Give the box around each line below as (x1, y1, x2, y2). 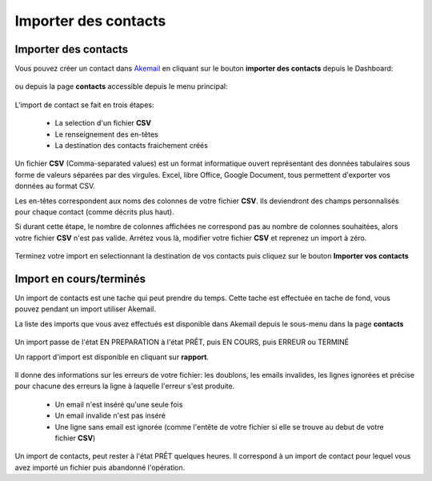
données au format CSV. (14, 181, 96, 191)
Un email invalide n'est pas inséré (54, 411, 166, 420)
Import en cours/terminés (14, 272, 146, 286)
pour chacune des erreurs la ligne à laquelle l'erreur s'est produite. (14, 381, 235, 391)
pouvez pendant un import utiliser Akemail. (14, 304, 156, 314)
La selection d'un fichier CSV (54, 118, 152, 128)
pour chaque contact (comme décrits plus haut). (14, 206, 175, 216)
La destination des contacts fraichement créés (54, 141, 208, 150)
